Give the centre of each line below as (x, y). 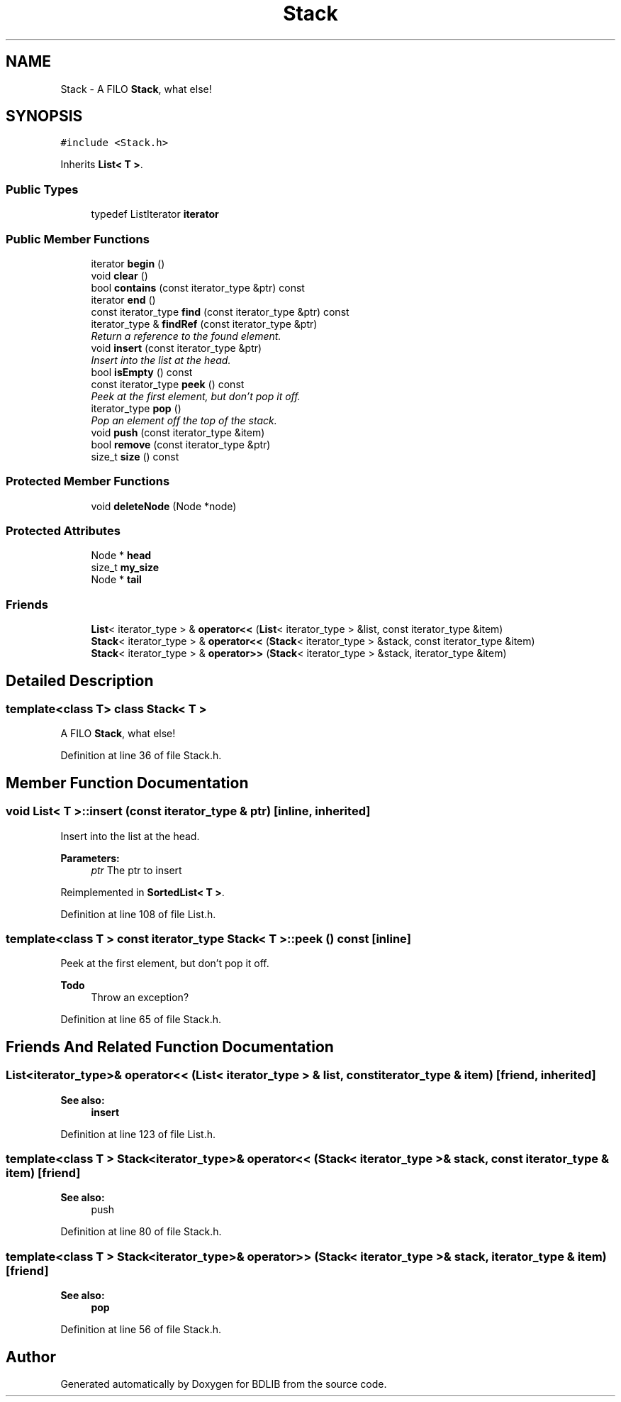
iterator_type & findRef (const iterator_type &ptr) (204, 324)
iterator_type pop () (136, 408)
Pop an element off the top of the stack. (184, 420)
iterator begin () (128, 263)
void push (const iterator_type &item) (178, 432)
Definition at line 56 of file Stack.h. (141, 1330)
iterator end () (123, 299)
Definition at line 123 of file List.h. (138, 1134)
